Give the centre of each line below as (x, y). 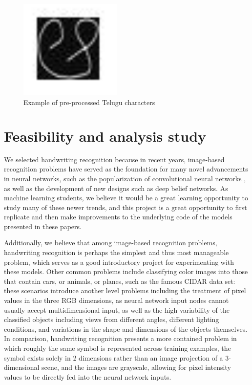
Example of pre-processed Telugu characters (89, 102)
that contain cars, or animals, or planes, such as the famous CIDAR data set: (120, 281)
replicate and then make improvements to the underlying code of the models (118, 217)
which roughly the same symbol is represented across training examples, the (117, 348)
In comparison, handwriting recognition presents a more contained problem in (120, 338)
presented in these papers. (43, 226)
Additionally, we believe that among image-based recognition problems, (111, 243)
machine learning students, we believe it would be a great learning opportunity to (126, 198)
